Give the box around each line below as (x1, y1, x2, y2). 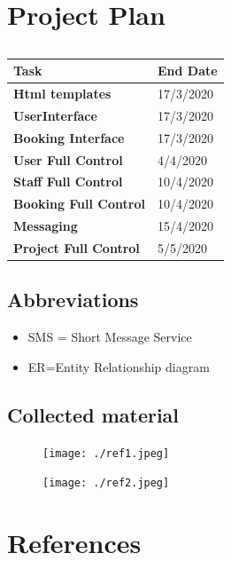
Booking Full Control (13, 194, 145, 213)
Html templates (13, 83, 112, 102)
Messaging (13, 217, 78, 235)
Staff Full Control (13, 172, 123, 191)
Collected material (7, 400, 180, 428)
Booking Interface (13, 128, 125, 146)
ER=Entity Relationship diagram (27, 357, 210, 375)
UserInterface (13, 106, 97, 124)
